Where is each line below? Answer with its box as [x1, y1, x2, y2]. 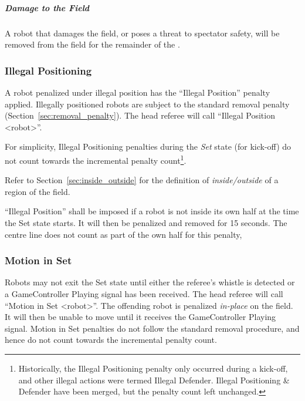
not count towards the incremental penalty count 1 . [5, 152, 187, 166]
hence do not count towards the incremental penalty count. [5, 333, 217, 346]
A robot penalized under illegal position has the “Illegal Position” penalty [5, 86, 270, 98]
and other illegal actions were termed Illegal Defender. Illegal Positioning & [18, 373, 290, 386]
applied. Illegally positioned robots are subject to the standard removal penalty [5, 97, 290, 110]
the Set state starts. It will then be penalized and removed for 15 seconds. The [5, 216, 287, 228]
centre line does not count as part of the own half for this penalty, [5, 228, 242, 240]
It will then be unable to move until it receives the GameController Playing [5, 311, 276, 323]
